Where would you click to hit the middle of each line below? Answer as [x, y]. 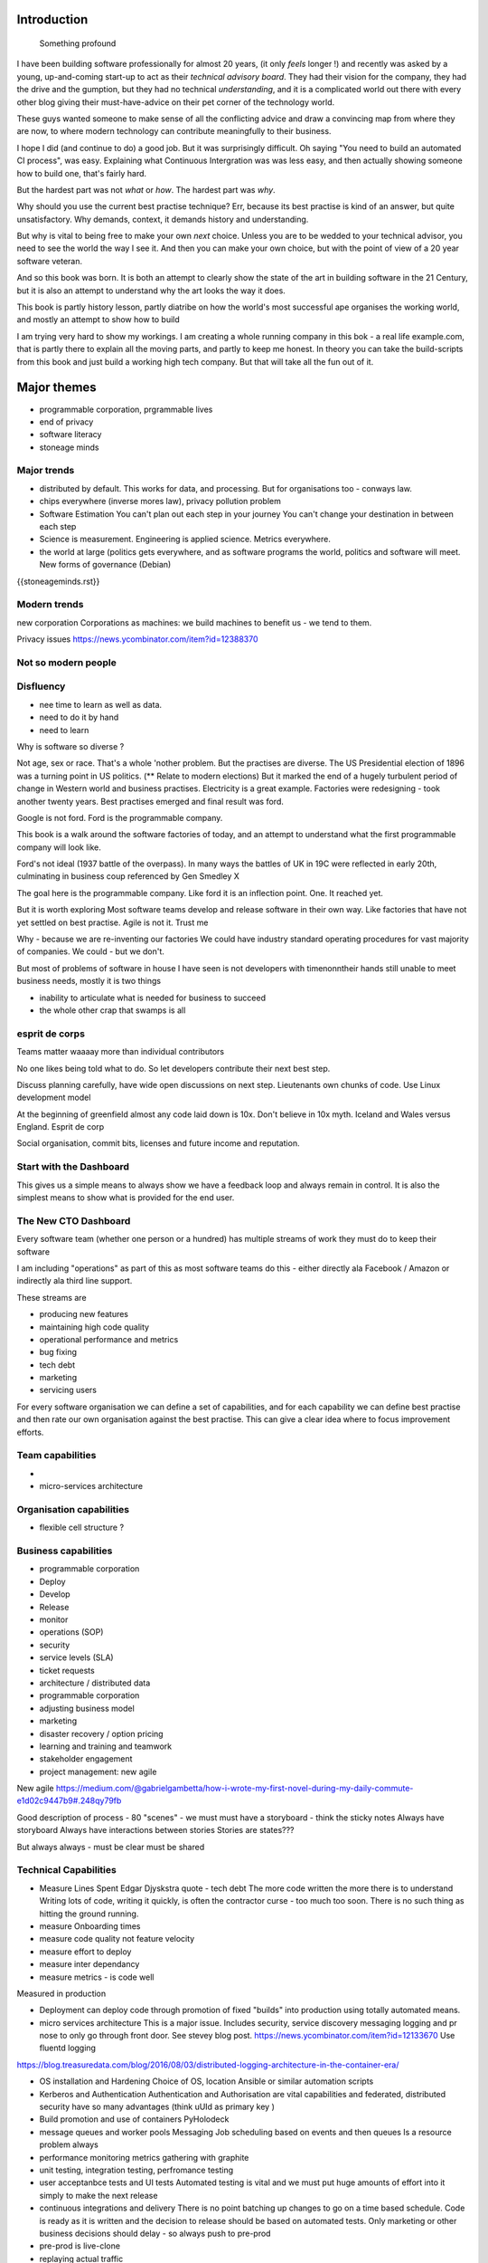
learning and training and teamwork [105, 1746]
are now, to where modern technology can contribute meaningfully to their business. [174, 131]
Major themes [56, 388]
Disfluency [41, 686]
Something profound [78, 43]
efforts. [30, 1432]
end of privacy [66, 422]
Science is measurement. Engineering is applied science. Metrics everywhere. [185, 539]
